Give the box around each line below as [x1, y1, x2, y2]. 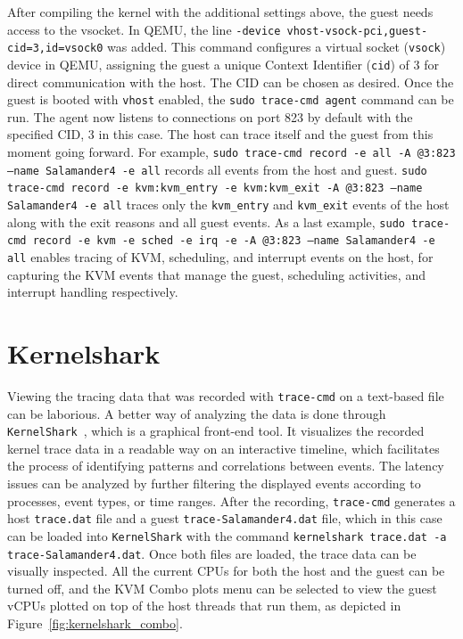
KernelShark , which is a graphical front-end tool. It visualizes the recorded [7, 422, 425, 440]
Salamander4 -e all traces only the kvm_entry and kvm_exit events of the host [7, 194, 450, 213]
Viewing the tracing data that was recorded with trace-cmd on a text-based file [7, 386, 444, 405]
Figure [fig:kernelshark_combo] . [7, 614, 183, 632]
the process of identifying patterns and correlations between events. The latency [7, 456, 444, 475]
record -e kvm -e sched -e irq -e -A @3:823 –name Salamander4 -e [32, 234, 435, 248]
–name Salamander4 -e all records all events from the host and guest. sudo [7, 160, 427, 178]
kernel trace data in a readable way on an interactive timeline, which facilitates [7, 438, 440, 457]
